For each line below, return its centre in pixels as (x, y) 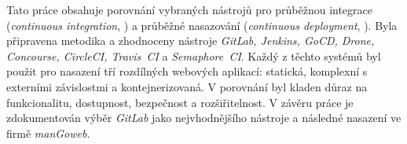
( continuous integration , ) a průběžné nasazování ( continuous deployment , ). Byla (202, 25)
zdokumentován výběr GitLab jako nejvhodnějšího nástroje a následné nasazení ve (204, 118)
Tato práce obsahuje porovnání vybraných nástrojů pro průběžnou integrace (190, 9)
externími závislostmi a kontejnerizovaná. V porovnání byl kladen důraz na (187, 86)
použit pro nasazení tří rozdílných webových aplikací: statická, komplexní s (187, 71)
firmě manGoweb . (48, 133)
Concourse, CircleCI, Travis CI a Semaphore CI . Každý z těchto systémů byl (194, 55)
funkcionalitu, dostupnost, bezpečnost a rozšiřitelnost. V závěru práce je (180, 102)
